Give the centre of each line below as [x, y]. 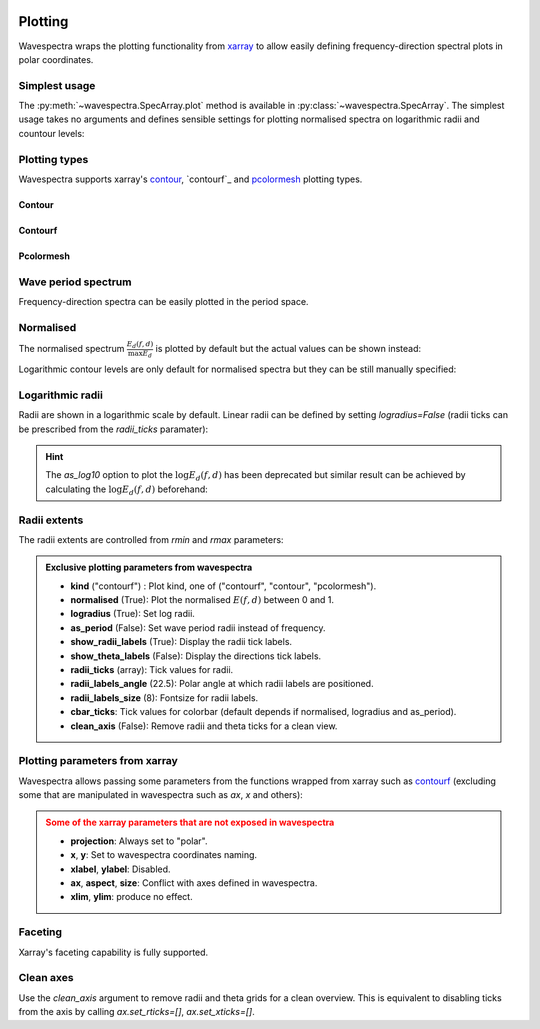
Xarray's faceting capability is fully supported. [113, 952]
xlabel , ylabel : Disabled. [120, 869]
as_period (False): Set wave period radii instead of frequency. [198, 627]
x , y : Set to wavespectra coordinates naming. [164, 855]
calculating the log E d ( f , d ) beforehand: [127, 490]
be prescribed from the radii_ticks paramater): [113, 429]
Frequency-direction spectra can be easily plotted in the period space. [163, 302]
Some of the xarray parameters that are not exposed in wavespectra [190, 822]
